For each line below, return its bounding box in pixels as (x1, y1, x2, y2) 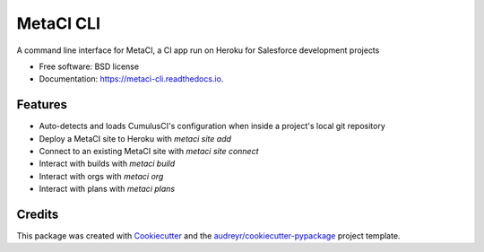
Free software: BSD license (39, 61, 139, 72)
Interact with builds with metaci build (39, 158, 176, 169)
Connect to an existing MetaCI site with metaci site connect (39, 146, 259, 157)
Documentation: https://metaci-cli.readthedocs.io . (39, 74, 224, 84)
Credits (16, 207, 59, 222)
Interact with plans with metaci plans (39, 184, 175, 195)
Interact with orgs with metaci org (39, 170, 164, 181)
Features (16, 97, 67, 112)
